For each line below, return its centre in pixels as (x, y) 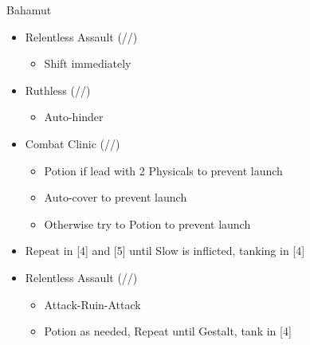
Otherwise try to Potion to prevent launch (147, 223)
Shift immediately (88, 63)
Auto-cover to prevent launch (116, 197)
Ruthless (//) (58, 90)
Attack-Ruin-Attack (92, 304)
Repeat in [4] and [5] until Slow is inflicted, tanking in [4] (165, 251)
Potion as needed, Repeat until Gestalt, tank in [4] (168, 331)
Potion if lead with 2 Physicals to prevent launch (163, 170)
